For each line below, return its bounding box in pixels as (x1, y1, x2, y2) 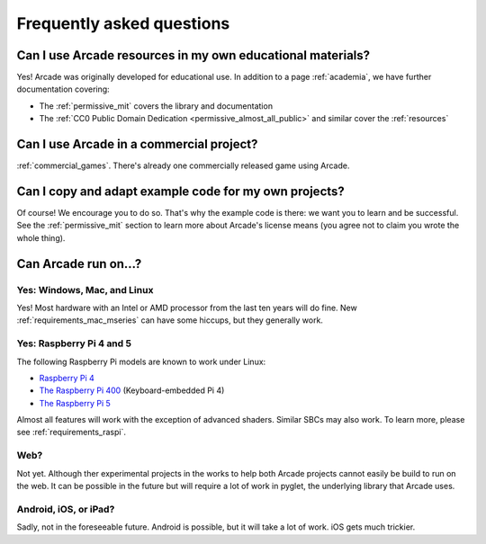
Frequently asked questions (16, 13, 230, 33)
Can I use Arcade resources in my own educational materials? (16, 48, 371, 63)
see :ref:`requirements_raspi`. (16, 427, 126, 438)
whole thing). (16, 232, 66, 243)
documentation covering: (16, 84, 110, 94)
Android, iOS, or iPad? (16, 503, 115, 515)
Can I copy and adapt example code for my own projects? (16, 183, 346, 199)
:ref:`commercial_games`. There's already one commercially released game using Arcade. (16, 160, 350, 171)
